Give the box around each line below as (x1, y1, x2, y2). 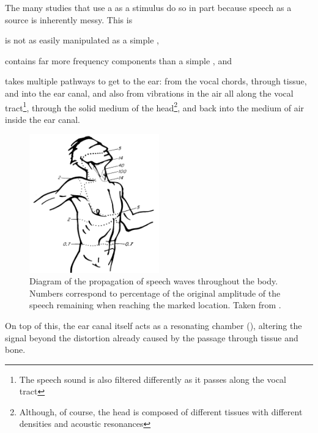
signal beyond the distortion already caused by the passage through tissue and (5, 331, 298, 344)
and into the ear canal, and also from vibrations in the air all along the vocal (5, 86, 294, 99)
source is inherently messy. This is (5, 13, 133, 26)
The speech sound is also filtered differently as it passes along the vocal (19, 372, 286, 385)
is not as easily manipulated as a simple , (5, 34, 159, 46)
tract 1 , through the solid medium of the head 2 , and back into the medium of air (5, 99, 305, 114)
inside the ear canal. (5, 113, 81, 125)
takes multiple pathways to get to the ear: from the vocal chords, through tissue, (5, 75, 307, 87)
